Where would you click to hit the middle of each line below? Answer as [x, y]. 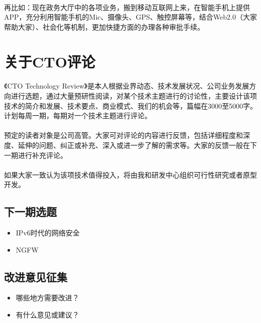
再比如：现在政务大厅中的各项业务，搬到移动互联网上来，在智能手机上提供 [127, 7]
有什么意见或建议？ [47, 315]
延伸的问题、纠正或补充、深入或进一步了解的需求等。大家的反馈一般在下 [137, 145]
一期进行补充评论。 [36, 155]
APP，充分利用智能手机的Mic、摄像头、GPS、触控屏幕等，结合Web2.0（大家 [130, 17]
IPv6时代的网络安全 [48, 233]
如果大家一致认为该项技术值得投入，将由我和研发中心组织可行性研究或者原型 [130, 174]
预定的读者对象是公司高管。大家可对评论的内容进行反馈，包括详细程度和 [123, 135]
